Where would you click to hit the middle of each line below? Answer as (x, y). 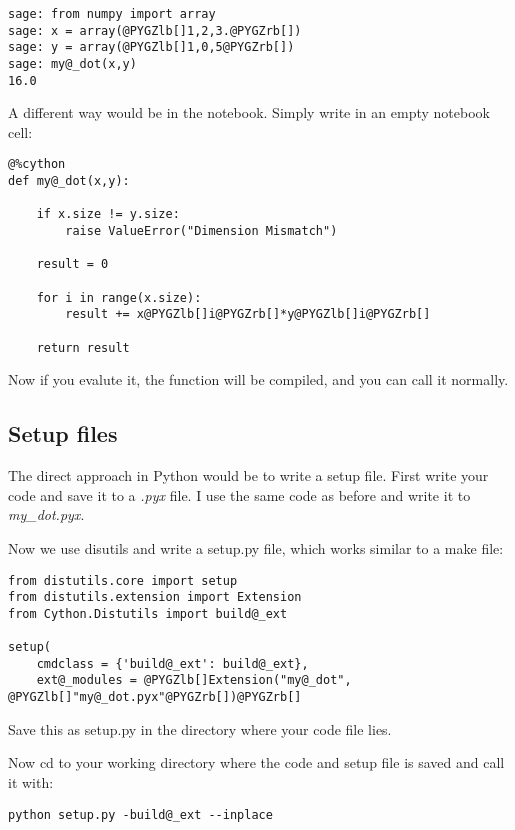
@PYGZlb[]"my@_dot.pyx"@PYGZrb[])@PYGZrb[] (155, 697)
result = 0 (72, 264)
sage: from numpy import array (112, 14)
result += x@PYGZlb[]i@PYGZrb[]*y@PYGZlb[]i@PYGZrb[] (248, 314)
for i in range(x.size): (119, 297)
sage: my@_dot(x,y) (72, 63)
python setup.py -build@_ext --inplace (140, 814)
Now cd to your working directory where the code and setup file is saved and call (256, 762)
